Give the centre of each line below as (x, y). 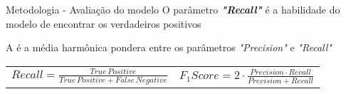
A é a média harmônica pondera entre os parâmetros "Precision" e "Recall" (169, 47)
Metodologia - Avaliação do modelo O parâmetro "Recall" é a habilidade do (173, 9)
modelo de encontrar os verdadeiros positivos (104, 23)
